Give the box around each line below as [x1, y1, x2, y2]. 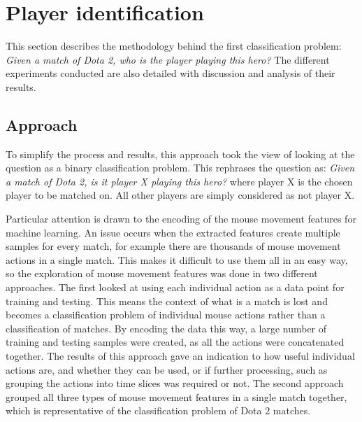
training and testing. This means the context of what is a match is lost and [6, 293, 328, 308]
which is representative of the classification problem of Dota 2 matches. [6, 403, 311, 418]
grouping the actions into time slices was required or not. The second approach [6, 376, 344, 391]
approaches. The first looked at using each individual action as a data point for [6, 280, 345, 295]
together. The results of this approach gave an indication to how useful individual [6, 349, 355, 363]
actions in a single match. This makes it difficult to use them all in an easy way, [6, 252, 348, 267]
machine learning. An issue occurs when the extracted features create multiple [6, 225, 340, 239]
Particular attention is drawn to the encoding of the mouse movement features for [6, 211, 356, 226]
